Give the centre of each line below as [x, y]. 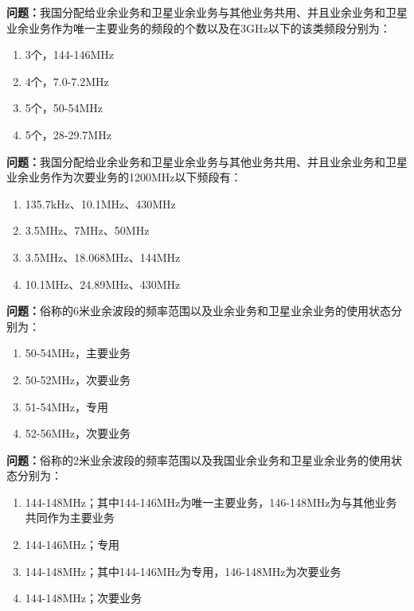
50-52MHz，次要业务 [78, 379]
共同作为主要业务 [70, 518]
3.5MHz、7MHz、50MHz [87, 230]
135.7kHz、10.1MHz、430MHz [100, 203]
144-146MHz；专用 [72, 545]
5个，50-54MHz [64, 108]
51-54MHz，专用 [67, 406]
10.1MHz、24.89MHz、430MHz [103, 284]
